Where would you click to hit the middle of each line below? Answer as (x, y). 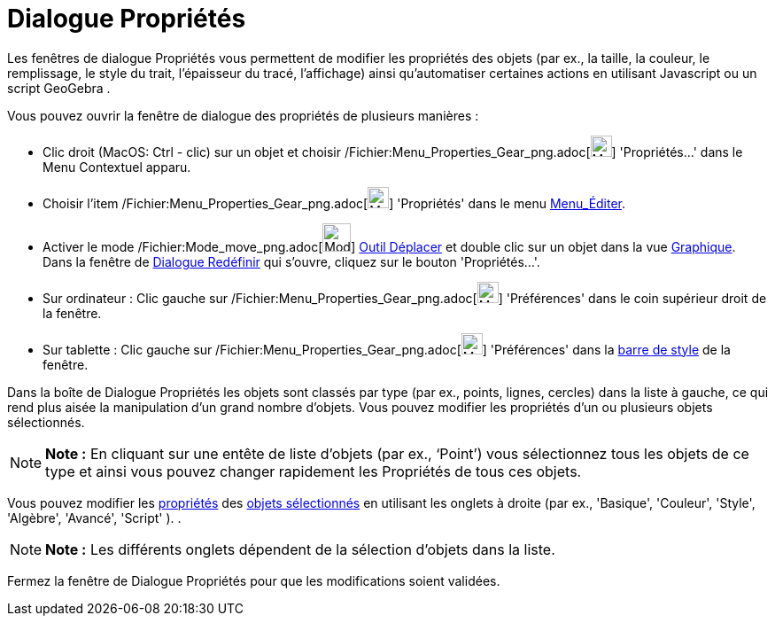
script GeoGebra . (59, 88)
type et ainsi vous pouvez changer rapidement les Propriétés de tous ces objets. (314, 471)
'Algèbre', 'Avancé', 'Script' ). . (94, 518)
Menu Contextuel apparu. (117, 167)
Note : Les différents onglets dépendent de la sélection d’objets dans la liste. (300, 549)
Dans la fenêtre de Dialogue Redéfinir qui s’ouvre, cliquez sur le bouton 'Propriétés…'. (291, 261)
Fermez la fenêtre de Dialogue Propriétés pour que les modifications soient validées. (254, 580)
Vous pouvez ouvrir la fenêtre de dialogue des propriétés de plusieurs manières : (243, 115)
